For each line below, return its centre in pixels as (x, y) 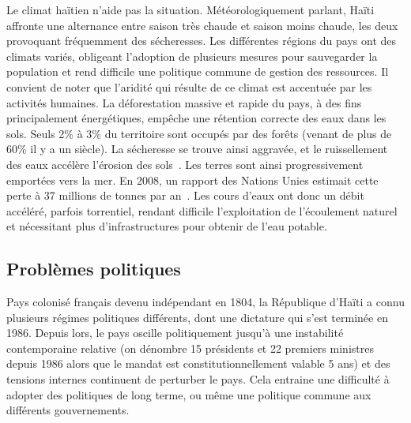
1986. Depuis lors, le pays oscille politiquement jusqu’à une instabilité (175, 333)
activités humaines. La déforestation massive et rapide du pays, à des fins (184, 102)
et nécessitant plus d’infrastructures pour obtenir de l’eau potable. (167, 226)
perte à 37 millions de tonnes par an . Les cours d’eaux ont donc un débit (185, 195)
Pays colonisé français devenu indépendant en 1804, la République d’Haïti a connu (205, 302)
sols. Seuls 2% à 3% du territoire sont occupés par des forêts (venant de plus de (199, 133)
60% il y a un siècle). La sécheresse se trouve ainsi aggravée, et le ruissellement (197, 149)
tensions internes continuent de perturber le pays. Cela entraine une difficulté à (198, 379)
